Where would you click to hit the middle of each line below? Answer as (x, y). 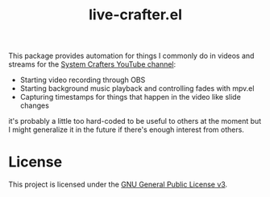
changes (35, 105)
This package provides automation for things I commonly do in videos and (131, 56)
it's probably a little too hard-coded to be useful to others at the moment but (135, 121)
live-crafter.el (135, 15)
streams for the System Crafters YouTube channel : (92, 64)
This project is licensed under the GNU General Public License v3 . (118, 185)
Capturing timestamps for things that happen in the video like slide (131, 97)
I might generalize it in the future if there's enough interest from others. (126, 129)
